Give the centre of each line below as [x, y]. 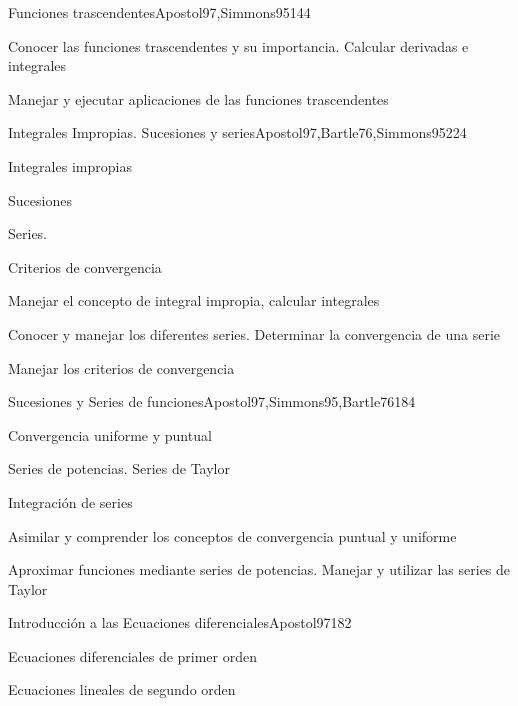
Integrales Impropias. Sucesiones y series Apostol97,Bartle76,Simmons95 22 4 [237, 132]
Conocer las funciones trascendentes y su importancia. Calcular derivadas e [238, 45]
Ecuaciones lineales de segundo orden [122, 689]
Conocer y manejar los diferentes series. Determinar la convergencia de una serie [254, 333]
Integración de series [70, 501]
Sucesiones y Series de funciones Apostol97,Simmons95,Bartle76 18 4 [212, 401]
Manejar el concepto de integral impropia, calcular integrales [194, 300]
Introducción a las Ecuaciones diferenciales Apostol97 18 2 [180, 622]
